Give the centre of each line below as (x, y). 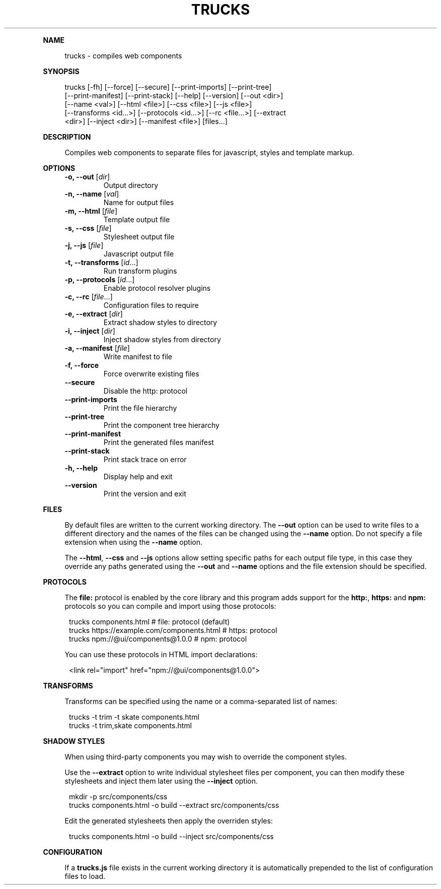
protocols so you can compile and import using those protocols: (170, 606)
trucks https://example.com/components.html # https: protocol (173, 630)
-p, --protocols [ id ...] (100, 279)
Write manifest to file (138, 356)
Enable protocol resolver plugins (157, 288)
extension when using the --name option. (133, 542)
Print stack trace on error (145, 459)
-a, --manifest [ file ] (97, 348)
